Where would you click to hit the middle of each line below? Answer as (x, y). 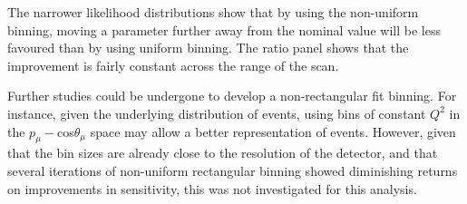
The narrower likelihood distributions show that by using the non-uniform (213, 12)
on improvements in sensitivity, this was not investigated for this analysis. (212, 188)
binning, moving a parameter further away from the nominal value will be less (224, 29)
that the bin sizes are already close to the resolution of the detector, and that (223, 153)
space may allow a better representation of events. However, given (273, 131)
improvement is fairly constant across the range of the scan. (173, 65)
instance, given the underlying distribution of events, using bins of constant (217, 113)
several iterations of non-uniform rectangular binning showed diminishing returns (233, 170)
